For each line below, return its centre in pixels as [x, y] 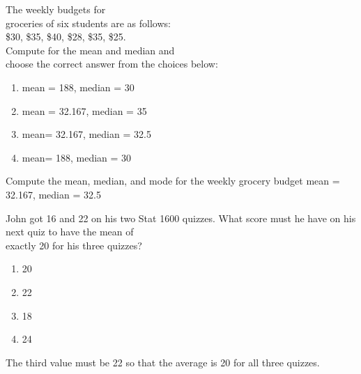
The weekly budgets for [56, 9]
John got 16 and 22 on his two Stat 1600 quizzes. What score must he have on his [181, 218]
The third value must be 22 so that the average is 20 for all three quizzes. [163, 362]
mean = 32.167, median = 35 [84, 110]
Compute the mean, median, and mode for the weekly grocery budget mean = [173, 181]
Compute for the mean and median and [90, 50]
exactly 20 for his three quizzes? [74, 245]
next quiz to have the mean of [70, 232]
